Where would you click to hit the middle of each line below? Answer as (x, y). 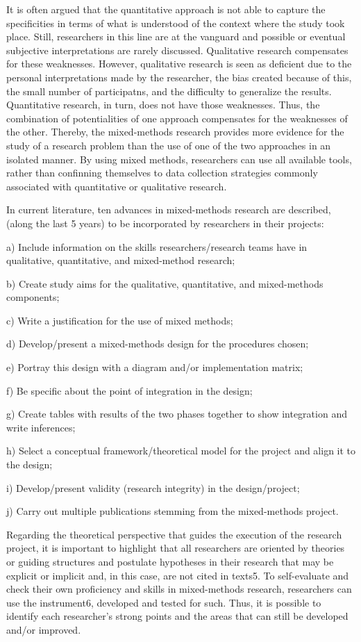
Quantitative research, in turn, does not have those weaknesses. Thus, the (163, 105)
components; (33, 297)
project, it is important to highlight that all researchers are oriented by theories (176, 548)
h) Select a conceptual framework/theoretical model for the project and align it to (181, 451)
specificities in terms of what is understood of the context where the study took (176, 23)
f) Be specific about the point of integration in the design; (129, 390)
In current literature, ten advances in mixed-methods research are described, (169, 209)
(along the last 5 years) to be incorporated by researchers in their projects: (165, 223)
